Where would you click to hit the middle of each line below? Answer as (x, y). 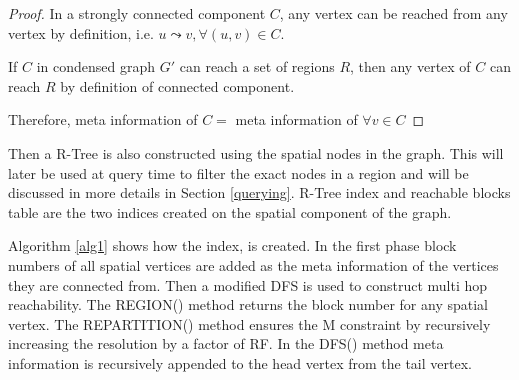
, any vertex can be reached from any (393, 13)
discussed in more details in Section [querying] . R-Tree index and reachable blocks (259, 192)
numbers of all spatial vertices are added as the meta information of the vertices (253, 264)
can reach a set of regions (257, 66)
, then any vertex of (410, 66)
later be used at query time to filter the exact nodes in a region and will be (238, 172)
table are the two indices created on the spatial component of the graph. (230, 211)
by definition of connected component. (177, 85)
